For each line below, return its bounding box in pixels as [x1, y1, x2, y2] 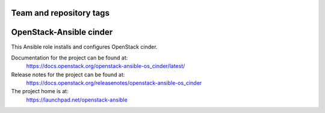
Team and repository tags [11, 8, 110, 18]
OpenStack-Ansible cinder [11, 27, 113, 37]
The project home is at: [11, 88, 69, 95]
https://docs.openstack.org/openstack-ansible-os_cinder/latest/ [26, 63, 185, 70]
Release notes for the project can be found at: [11, 71, 125, 78]
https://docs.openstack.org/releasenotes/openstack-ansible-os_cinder [26, 79, 202, 87]
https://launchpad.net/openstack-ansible [26, 96, 128, 103]
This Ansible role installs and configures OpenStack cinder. [11, 43, 158, 50]
